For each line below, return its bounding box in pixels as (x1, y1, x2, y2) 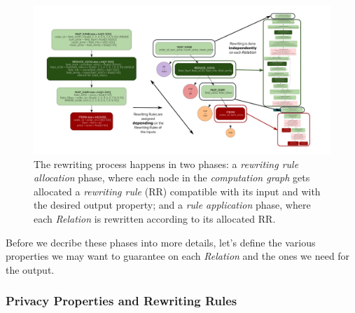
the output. (6, 262, 55, 277)
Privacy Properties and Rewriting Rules (6, 292, 237, 309)
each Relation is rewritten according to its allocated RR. (34, 211, 276, 225)
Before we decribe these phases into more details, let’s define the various (6, 235, 316, 249)
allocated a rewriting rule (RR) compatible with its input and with (34, 183, 321, 198)
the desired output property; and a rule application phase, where (34, 197, 311, 212)
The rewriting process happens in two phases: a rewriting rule (34, 156, 299, 171)
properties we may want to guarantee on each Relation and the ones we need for (6, 249, 350, 263)
